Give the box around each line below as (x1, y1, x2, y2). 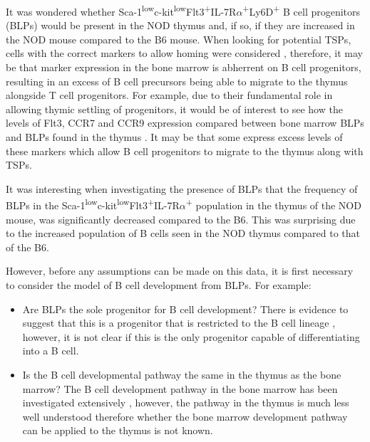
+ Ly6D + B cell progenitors (242, 2, 361, 19)
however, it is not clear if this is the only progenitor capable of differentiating (22, 329, 360, 344)
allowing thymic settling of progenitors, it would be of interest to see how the (6, 101, 343, 116)
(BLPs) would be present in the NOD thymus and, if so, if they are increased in (6, 18, 355, 33)
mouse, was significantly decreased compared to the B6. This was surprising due (6, 211, 356, 226)
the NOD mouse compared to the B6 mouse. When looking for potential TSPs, (6, 31, 351, 46)
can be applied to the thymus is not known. (22, 423, 213, 438)
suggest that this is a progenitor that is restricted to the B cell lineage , (22, 315, 336, 330)
